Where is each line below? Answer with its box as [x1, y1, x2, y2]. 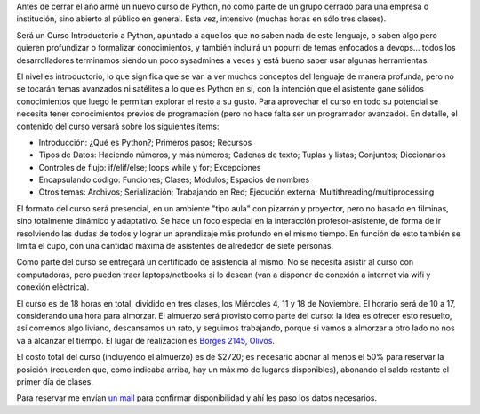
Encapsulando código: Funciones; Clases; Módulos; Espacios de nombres [38, 174, 310, 186]
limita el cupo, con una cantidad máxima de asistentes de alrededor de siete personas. [16, 241, 333, 251]
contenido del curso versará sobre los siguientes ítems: [16, 121, 220, 131]
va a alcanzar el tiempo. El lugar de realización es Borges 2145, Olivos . [16, 335, 276, 346]
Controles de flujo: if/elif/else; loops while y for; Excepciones [38, 162, 261, 172]
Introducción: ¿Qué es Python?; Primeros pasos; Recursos [38, 137, 252, 147]
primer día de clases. [16, 376, 93, 386]
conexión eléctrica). [16, 282, 90, 292]
